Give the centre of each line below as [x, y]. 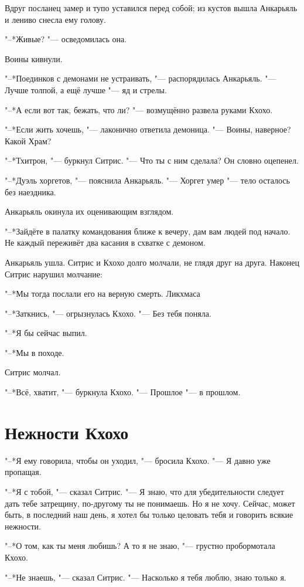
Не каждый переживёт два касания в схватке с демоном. [105, 242]
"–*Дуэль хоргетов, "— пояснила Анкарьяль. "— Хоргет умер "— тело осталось [147, 180]
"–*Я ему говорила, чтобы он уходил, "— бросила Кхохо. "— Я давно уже [138, 460]
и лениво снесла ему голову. [55, 19]
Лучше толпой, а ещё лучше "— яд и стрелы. [86, 89]
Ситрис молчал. [33, 372]
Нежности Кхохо [67, 432]
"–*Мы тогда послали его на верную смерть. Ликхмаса [103, 293]
